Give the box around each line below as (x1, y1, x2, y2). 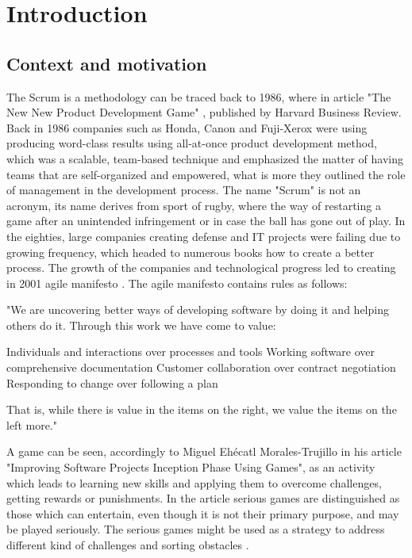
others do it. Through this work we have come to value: (6, 316, 276, 333)
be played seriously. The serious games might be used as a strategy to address (6, 521, 385, 537)
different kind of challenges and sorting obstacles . (6, 537, 249, 553)
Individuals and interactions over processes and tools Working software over (6, 343, 375, 360)
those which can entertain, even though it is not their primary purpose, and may (6, 505, 399, 522)
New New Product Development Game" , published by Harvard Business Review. (6, 104, 402, 120)
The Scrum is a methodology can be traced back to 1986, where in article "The (6, 88, 391, 105)
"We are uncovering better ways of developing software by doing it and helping (6, 301, 389, 318)
